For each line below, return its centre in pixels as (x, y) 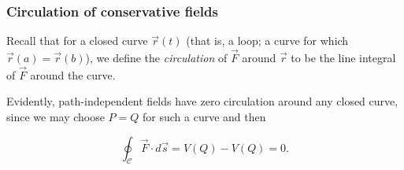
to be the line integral (343, 58)
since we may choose (56, 117)
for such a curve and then (204, 117)
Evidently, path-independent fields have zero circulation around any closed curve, (202, 101)
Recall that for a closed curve (77, 41)
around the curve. (73, 74)
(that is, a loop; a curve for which (267, 41)
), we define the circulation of (156, 58)
